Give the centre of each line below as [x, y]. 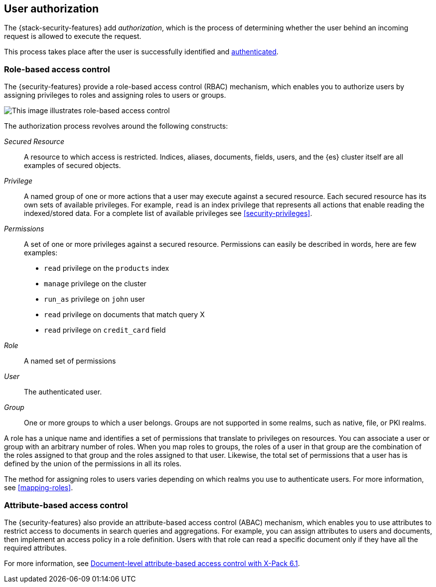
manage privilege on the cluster [95, 284]
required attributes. [35, 548]
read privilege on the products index [107, 268]
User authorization [52, 9]
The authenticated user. [63, 392]
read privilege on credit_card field [105, 330]
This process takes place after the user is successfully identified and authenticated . [141, 52]
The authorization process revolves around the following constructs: [116, 126]
